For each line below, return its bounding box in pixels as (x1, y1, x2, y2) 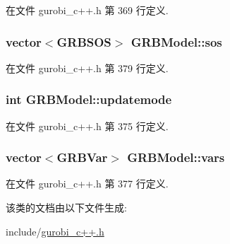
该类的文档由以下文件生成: (6, 200, 127, 215)
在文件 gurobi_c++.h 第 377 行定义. (6, 176, 169, 191)
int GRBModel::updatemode (6, 91, 172, 108)
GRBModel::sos (131, 33, 222, 50)
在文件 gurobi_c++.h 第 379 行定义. (6, 60, 169, 75)
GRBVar (56, 149, 108, 166)
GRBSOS (56, 33, 111, 50)
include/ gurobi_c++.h (6, 223, 104, 238)
